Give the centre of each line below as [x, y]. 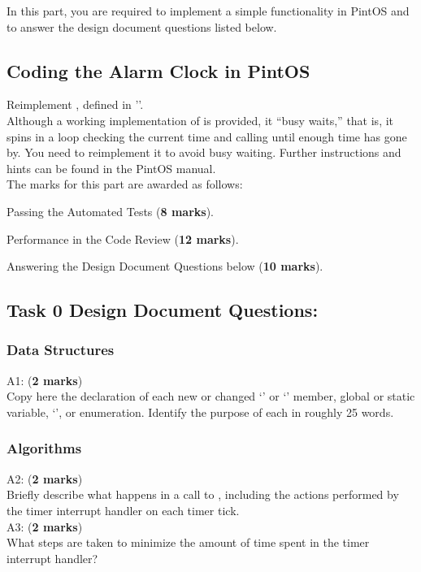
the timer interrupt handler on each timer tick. [123, 510]
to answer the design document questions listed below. [142, 26]
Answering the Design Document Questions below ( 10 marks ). [165, 266]
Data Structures [61, 350]
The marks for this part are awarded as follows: [125, 184]
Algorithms [44, 448]
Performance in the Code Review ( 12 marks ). [123, 238]
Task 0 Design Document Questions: [163, 310]
